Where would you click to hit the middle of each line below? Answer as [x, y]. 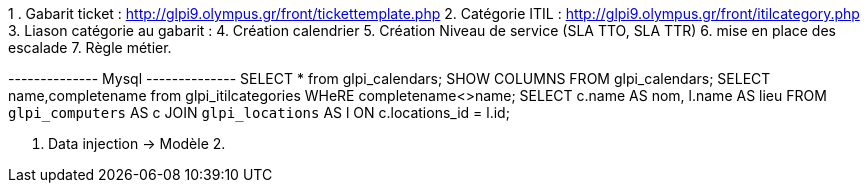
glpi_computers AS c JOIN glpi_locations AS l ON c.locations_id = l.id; [259, 112]
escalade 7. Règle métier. [90, 47]
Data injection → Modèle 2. [137, 143]
